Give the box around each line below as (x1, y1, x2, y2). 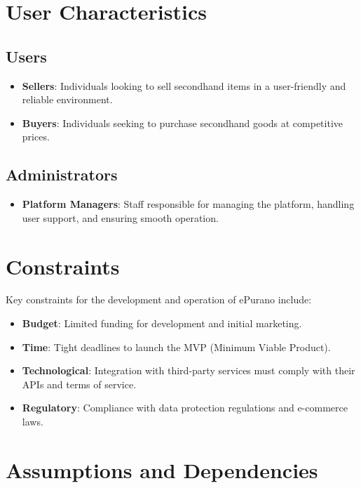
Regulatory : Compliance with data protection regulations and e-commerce (22, 400, 348, 415)
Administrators (6, 164, 118, 185)
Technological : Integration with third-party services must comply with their (22, 363, 355, 378)
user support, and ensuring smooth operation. (22, 210, 219, 225)
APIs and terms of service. (22, 376, 137, 391)
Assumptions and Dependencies (6, 455, 318, 484)
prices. (22, 129, 50, 144)
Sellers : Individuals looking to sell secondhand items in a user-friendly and (22, 78, 346, 93)
